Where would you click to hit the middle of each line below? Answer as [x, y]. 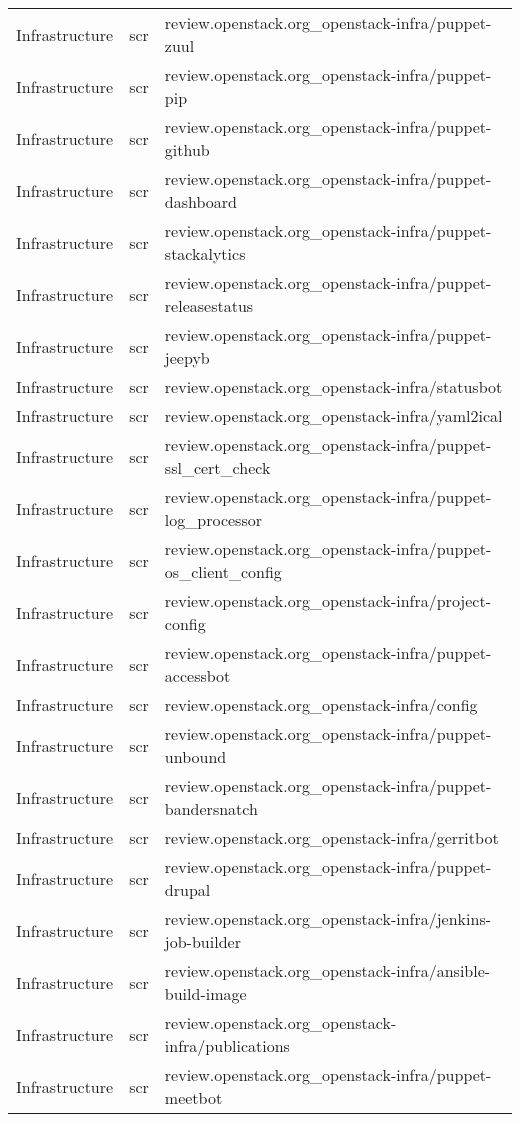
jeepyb [187, 357]
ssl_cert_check [217, 467]
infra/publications [227, 1045]
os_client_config [223, 571]
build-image [205, 993]
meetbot [193, 1097]
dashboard [200, 201]
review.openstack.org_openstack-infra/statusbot [333, 386]
